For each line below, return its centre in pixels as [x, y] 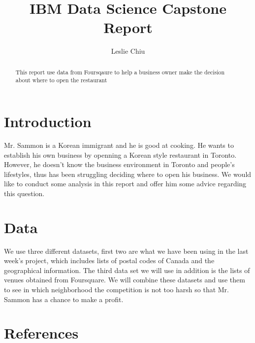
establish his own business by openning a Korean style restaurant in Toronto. [120, 154]
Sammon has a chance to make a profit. [64, 299]
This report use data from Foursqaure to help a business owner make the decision [120, 72]
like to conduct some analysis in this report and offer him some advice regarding [125, 184]
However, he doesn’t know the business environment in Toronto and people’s [119, 164]
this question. [24, 193]
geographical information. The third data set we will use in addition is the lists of [127, 270]
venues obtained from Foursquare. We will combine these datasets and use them [125, 280]
